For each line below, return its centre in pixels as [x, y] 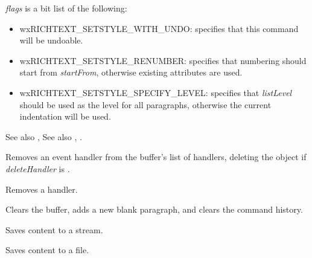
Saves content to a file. [47, 250]
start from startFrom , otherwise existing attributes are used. [131, 72]
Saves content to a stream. [54, 229]
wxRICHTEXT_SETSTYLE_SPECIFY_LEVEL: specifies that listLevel [156, 92]
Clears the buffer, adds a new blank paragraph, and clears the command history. [154, 209]
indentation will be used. [65, 116]
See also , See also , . [44, 136]
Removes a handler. [42, 189]
